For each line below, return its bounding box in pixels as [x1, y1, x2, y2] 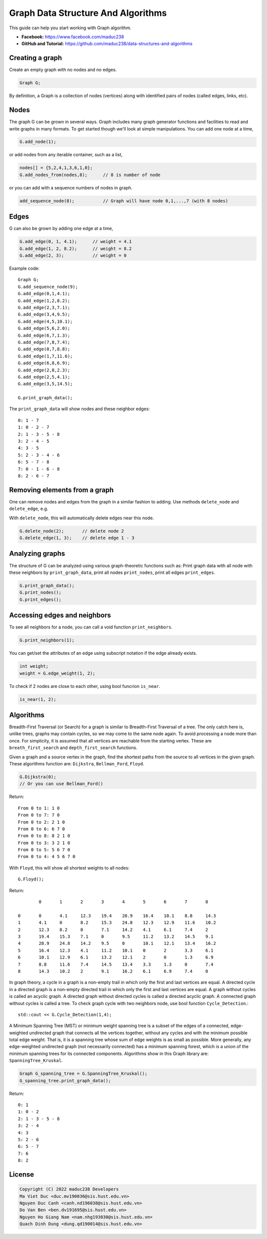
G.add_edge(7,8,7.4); [18, 339, 70, 345]
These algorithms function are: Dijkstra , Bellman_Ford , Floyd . [9, 760, 144, 766]
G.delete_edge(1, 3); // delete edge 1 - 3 [19, 535, 134, 541]
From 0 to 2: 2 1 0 [18, 819, 65, 825]
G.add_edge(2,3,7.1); [18, 305, 70, 310]
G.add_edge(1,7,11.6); [18, 353, 73, 359]
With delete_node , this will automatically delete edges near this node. [9, 515, 154, 521]
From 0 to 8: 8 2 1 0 [18, 833, 70, 839]
